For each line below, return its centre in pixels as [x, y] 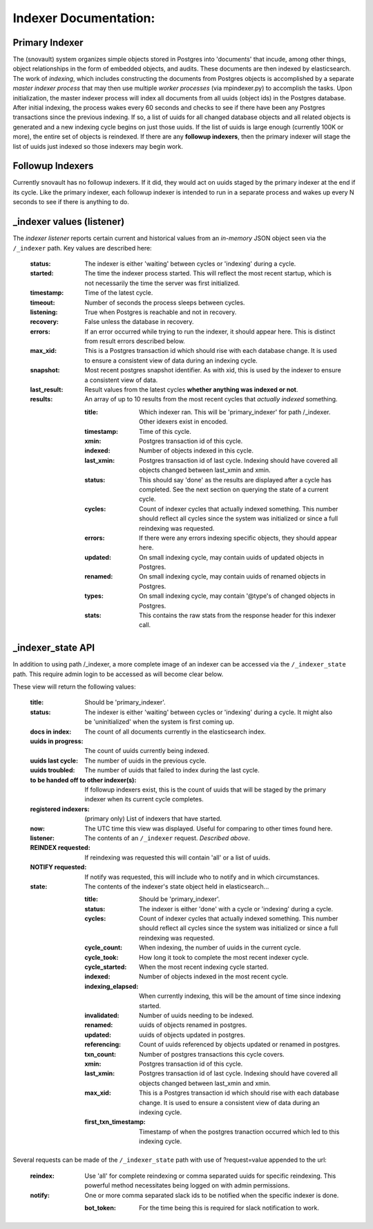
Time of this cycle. [165, 431]
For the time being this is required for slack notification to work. [229, 1208]
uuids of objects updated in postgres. [192, 1035]
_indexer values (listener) [69, 222]
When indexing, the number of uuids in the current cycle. [220, 947]
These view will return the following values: [74, 687]
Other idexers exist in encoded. [183, 421]
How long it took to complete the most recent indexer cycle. [224, 957]
